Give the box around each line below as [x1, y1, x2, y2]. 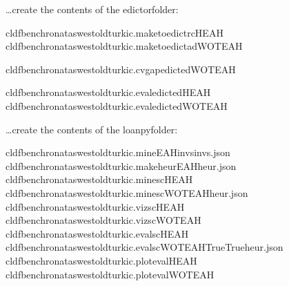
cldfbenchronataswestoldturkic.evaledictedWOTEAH [6, 98, 228, 113]
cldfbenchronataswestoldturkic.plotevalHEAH [6, 253, 197, 267]
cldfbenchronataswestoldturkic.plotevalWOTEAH [6, 267, 215, 281]
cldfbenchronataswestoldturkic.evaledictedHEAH [6, 85, 211, 99]
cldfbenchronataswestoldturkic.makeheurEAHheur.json [6, 158, 237, 173]
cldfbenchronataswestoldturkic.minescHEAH [6, 172, 193, 187]
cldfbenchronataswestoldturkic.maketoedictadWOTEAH [6, 39, 243, 53]
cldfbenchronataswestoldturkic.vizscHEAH [6, 199, 185, 213]
